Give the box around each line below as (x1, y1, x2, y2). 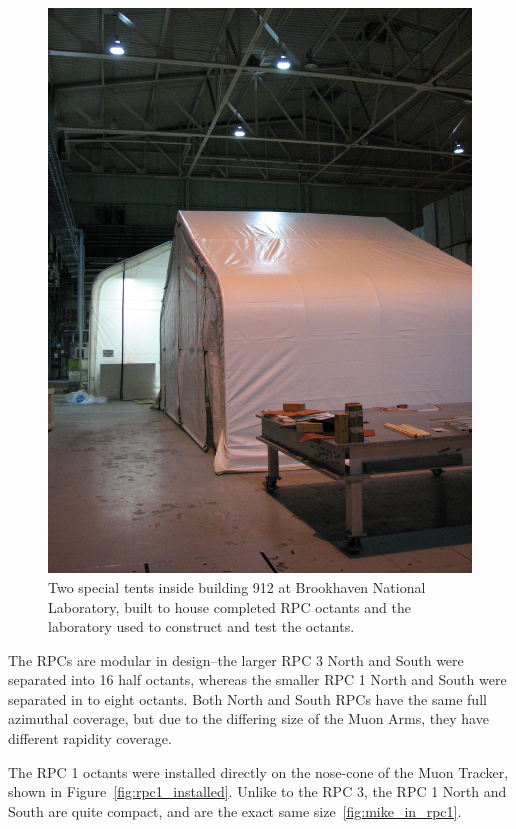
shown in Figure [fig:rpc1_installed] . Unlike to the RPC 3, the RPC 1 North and (8, 781, 507, 802)
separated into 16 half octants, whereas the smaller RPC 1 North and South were (8, 669, 507, 690)
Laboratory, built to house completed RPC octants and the (48, 596, 411, 617)
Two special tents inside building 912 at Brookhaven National (48, 576, 426, 597)
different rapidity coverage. (8, 728, 172, 749)
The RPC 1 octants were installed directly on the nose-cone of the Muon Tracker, (8, 761, 509, 782)
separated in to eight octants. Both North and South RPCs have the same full (8, 688, 487, 709)
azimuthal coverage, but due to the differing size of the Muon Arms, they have (8, 708, 489, 729)
